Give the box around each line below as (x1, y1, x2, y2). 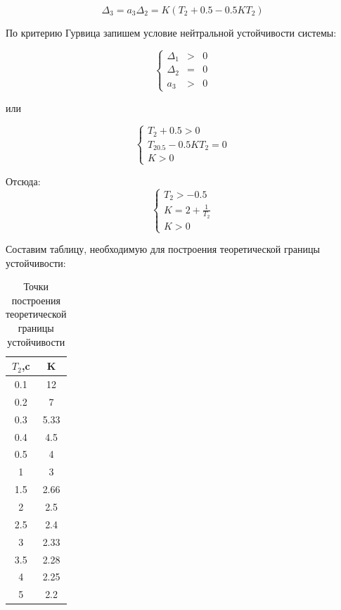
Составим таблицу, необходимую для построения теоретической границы (6, 242, 320, 256)
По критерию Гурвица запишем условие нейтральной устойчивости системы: (6, 25, 337, 39)
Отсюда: (6, 173, 41, 188)
